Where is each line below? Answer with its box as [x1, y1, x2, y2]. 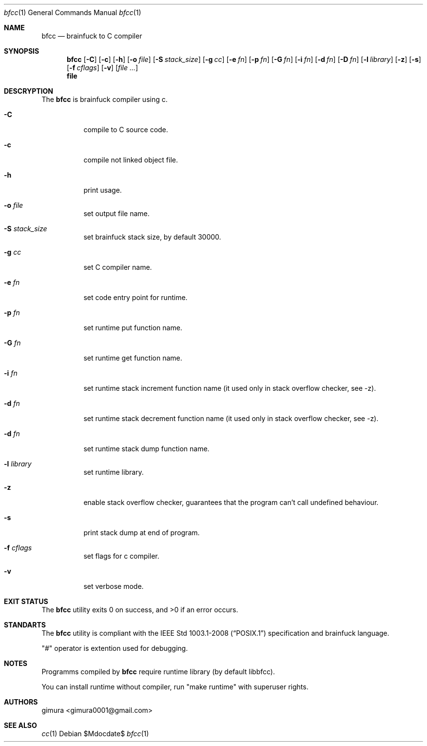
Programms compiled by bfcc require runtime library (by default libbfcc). [41, 667, 275, 676]
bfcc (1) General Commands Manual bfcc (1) [4, 8, 141, 17]
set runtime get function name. [83, 354, 182, 362]
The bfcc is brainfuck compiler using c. [41, 95, 168, 103]
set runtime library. [83, 468, 144, 476]
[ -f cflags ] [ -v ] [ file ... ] [67, 63, 138, 72]
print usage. [83, 186, 122, 194]
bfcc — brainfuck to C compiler [41, 32, 142, 40]
